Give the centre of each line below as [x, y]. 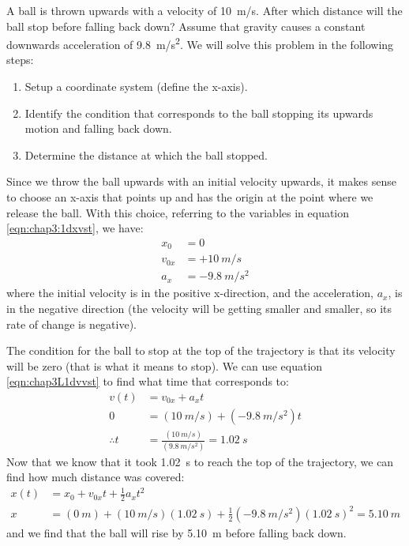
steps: [20, 60]
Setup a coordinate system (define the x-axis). [136, 87]
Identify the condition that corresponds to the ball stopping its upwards [199, 113]
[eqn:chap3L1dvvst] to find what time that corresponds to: [148, 381]
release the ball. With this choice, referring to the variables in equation [178, 212]
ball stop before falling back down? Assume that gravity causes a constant [186, 26]
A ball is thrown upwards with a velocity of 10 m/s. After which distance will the [204, 10]
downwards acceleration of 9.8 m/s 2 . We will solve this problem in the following [200, 43]
